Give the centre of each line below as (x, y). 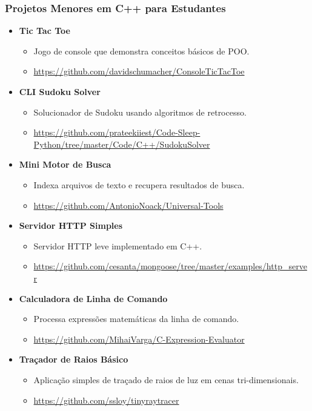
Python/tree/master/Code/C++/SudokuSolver (122, 144)
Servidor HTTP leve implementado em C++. (118, 245)
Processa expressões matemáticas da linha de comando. (136, 319)
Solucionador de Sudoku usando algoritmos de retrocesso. (140, 112)
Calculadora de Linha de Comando (93, 298)
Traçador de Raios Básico (74, 359)
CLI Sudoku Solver (60, 91)
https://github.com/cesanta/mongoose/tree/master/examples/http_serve (170, 266)
